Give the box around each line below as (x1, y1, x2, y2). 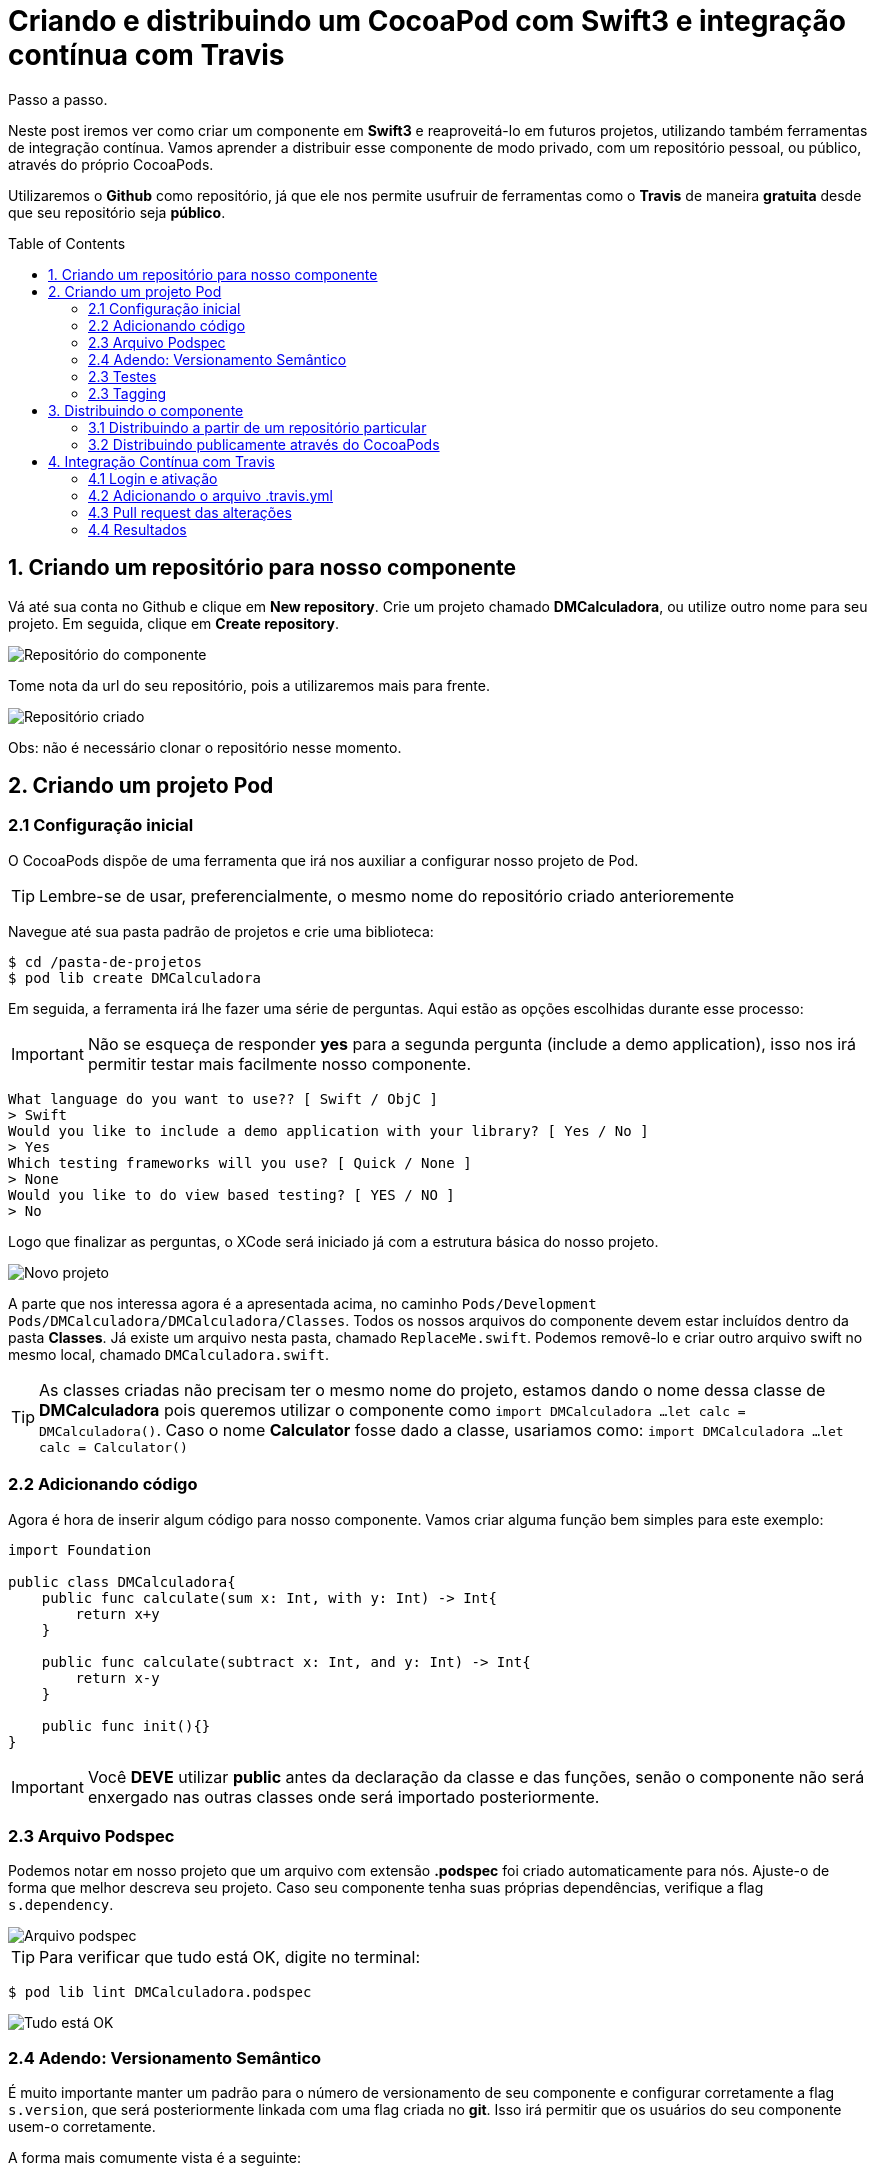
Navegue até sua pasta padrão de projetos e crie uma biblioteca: (8, 922, 434, 940)
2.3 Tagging (88, 384, 167, 402)
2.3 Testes (88, 367, 157, 385)
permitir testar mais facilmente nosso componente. (87, 1053, 472, 1074)
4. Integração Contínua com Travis (48, 452, 275, 470)
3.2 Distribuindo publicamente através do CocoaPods (88, 435, 440, 453)
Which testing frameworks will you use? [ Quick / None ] (8, 1154, 472, 1171)
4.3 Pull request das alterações (88, 503, 292, 521)
